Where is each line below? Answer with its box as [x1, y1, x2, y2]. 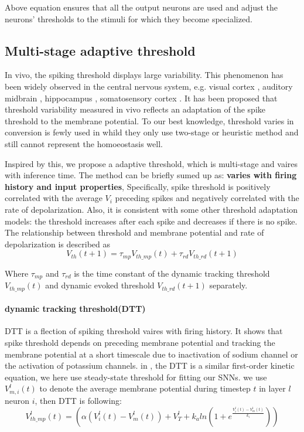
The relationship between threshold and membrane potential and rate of [5, 226, 264, 239]
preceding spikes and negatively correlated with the [115, 192, 299, 204]
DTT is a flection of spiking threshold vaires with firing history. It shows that [5, 325, 283, 337]
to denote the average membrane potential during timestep [39, 382, 251, 394]
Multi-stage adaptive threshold [5, 41, 196, 59]
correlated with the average [5, 192, 103, 204]
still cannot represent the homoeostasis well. [5, 137, 163, 149]
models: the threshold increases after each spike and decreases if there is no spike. [5, 215, 298, 227]
